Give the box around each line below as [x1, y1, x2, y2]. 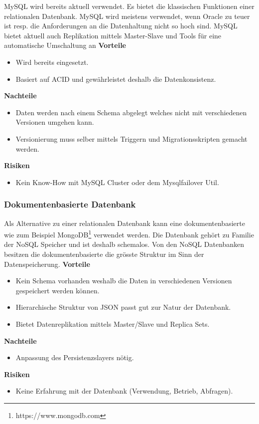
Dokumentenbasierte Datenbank [4, 198, 136, 211]
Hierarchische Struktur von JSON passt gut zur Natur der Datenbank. [15, 302, 231, 312]
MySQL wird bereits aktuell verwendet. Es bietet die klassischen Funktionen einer [4, 1, 255, 11]
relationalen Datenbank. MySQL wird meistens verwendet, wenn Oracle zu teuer [4, 10, 250, 21]
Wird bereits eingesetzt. [15, 56, 89, 67]
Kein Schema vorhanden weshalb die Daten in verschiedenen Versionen [15, 275, 232, 286]
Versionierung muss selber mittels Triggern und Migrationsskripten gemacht [15, 133, 248, 144]
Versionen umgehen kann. [15, 117, 94, 127]
